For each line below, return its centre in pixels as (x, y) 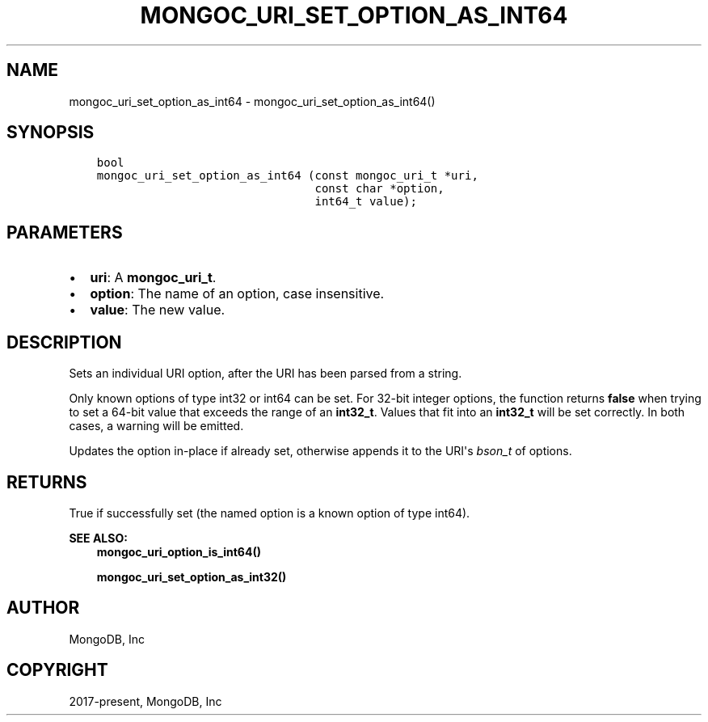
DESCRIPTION (64, 342)
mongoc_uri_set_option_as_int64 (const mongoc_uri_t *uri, (287, 176)
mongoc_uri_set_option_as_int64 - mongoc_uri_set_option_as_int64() (252, 101)
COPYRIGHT (57, 670)
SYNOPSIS (51, 133)
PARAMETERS (65, 232)
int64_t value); (366, 202)
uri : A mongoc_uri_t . (153, 278)
